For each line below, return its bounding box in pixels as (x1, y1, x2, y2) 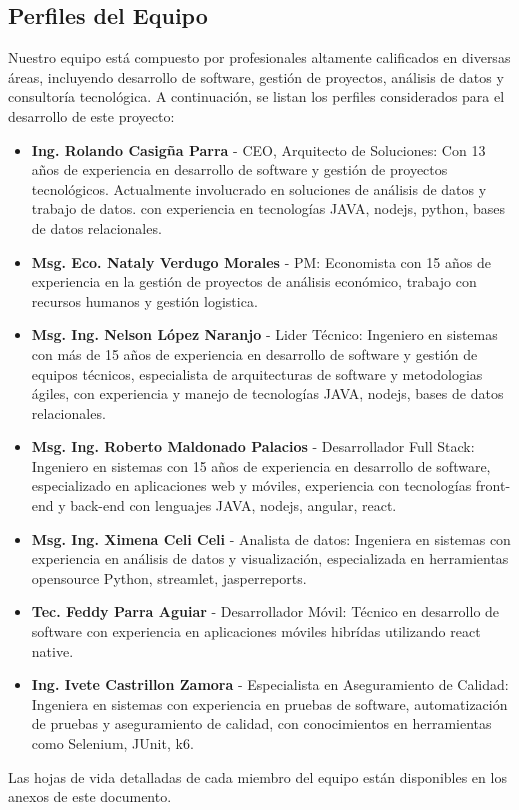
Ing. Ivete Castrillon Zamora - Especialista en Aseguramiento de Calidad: (31, 674, 509, 695)
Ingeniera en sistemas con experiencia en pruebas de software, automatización (31, 693, 508, 714)
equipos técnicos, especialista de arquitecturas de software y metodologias (31, 363, 483, 384)
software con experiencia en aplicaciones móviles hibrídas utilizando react (31, 621, 481, 642)
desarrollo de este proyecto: (8, 105, 175, 126)
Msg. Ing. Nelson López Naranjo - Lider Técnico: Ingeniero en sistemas (31, 324, 498, 345)
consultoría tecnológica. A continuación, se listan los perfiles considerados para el (8, 86, 505, 107)
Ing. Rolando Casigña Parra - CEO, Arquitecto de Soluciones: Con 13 (31, 139, 486, 160)
